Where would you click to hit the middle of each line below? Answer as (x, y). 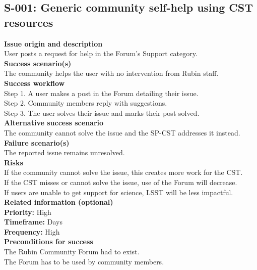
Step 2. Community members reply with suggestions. (86, 103)
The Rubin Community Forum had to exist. (72, 252)
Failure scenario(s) (37, 142)
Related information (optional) (59, 202)
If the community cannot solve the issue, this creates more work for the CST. (123, 172)
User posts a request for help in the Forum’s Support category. (101, 53)
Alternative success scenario (54, 123)
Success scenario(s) (38, 63)
